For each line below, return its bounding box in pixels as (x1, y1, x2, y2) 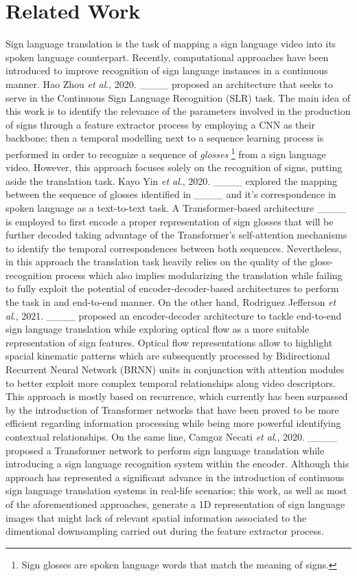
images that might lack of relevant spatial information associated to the (5, 510, 307, 524)
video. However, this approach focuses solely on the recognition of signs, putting (5, 160, 343, 175)
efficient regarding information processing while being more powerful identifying (5, 416, 341, 430)
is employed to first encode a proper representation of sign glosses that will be (5, 214, 334, 228)
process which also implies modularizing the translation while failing (55, 267, 343, 282)
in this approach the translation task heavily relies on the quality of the (5, 254, 307, 269)
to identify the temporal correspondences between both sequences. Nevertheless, (5, 241, 342, 255)
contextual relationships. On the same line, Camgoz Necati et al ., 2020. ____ (5, 430, 337, 443)
